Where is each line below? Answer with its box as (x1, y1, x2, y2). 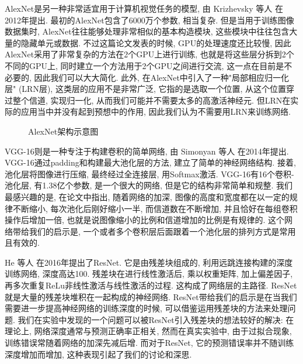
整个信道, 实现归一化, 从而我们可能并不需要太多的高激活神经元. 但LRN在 (12, 94, 291, 106)
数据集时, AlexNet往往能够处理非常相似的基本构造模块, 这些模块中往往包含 (5, 25, 290, 37)
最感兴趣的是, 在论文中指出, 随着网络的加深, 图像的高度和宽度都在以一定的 (5, 190, 290, 202)
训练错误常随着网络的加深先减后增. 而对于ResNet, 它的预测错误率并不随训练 (5, 336, 294, 349)
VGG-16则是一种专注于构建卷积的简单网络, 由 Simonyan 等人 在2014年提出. (5, 145, 289, 157)
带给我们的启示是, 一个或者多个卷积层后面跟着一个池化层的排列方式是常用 (12, 225, 296, 237)
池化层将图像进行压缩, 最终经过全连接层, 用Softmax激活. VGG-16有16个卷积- (5, 167, 294, 180)
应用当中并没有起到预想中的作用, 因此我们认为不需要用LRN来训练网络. (20, 105, 291, 118)
